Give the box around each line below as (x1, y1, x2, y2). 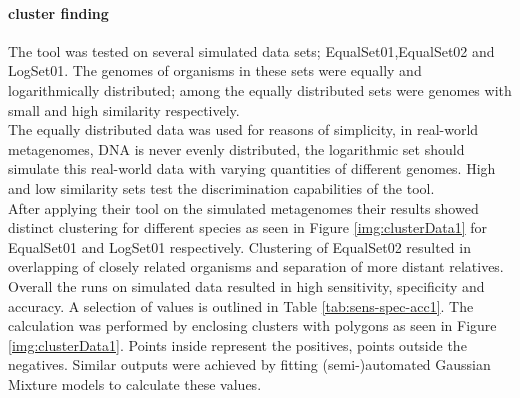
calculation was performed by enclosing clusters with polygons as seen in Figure (8, 315, 497, 336)
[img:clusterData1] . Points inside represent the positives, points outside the (8, 334, 467, 355)
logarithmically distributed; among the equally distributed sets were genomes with (8, 79, 512, 100)
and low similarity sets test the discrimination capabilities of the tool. (8, 177, 435, 198)
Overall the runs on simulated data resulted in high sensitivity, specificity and (8, 275, 485, 296)
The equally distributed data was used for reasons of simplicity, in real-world (8, 119, 479, 140)
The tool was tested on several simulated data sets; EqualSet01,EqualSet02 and (8, 40, 495, 61)
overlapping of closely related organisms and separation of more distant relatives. (8, 256, 504, 277)
